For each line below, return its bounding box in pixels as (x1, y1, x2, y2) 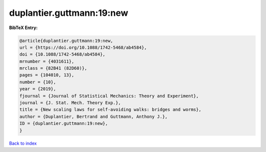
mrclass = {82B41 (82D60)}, (19, 66, 87, 71)
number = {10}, (19, 79, 56, 85)
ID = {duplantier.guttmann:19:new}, (19, 121, 108, 126)
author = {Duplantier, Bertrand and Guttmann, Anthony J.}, (19, 114, 168, 119)
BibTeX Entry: (9, 25, 38, 31)
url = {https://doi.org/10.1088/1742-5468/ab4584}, (19, 44, 147, 50)
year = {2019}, (19, 86, 56, 92)
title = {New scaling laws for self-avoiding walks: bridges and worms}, (19, 107, 201, 113)
